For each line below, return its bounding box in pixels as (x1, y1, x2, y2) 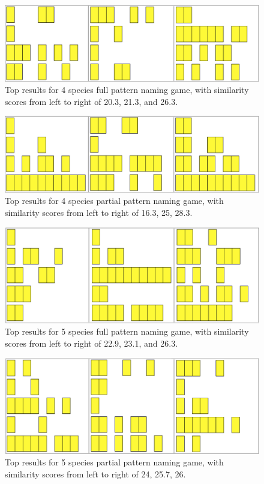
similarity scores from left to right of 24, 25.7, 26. (5, 468, 186, 480)
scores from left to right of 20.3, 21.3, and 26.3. (5, 95, 178, 107)
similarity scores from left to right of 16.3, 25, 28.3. (5, 206, 193, 219)
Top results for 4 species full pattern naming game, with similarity (5, 83, 249, 96)
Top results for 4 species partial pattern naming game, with (5, 194, 224, 207)
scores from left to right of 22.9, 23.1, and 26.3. (5, 337, 178, 350)
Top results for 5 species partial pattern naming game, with (5, 456, 224, 468)
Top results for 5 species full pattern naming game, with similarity (5, 325, 249, 338)
